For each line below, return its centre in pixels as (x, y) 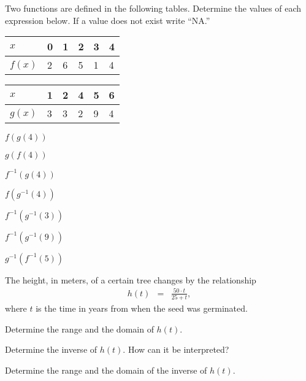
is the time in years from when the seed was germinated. (142, 308)
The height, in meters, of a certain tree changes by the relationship (131, 279)
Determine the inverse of (51, 349)
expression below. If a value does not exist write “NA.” (108, 20)
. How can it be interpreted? (176, 349)
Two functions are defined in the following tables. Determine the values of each (153, 8)
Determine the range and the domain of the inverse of (106, 370)
